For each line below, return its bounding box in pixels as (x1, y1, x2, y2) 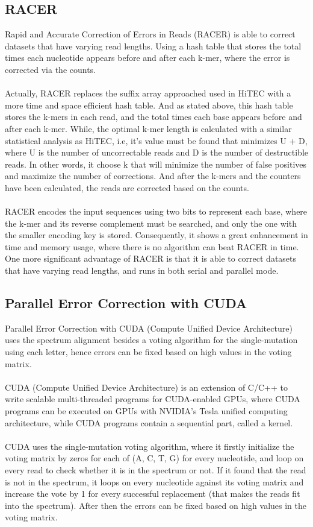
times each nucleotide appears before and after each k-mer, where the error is (5, 51, 290, 64)
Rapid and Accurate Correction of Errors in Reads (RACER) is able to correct (5, 28, 296, 40)
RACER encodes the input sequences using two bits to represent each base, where (5, 205, 308, 218)
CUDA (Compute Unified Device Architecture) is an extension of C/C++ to (5, 380, 288, 393)
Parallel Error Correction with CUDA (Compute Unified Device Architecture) (5, 321, 293, 334)
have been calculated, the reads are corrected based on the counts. (5, 181, 249, 194)
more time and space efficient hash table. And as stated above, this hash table (5, 98, 293, 111)
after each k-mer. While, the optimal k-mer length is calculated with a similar (5, 122, 292, 134)
